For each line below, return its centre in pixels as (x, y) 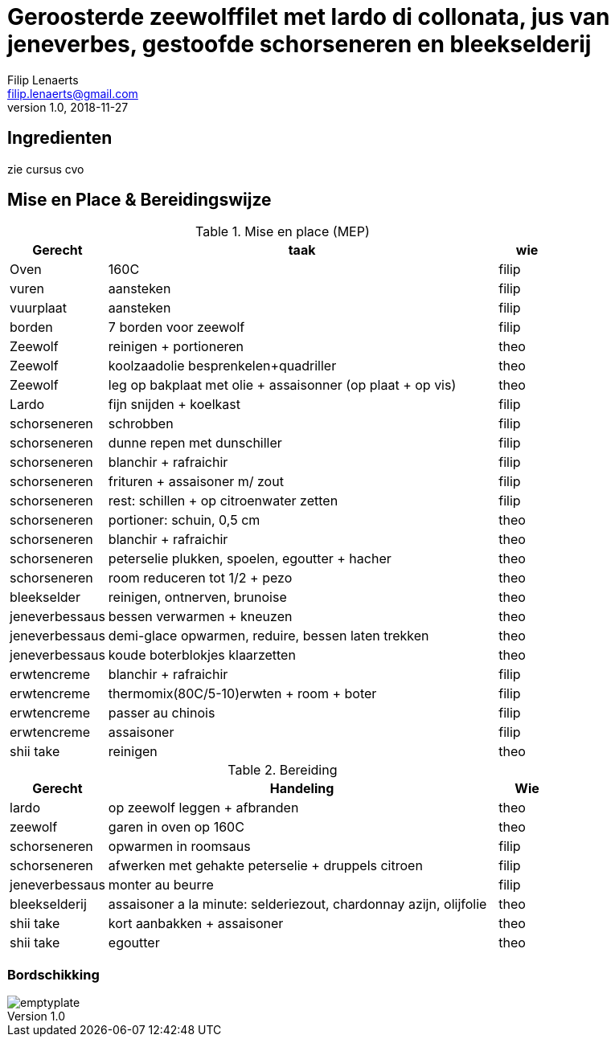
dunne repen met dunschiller (195, 443)
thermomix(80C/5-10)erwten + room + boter (242, 694)
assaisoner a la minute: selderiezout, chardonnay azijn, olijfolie (297, 904)
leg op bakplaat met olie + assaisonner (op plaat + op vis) (282, 385)
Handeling (302, 789)
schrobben (141, 424)
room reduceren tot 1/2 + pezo (200, 578)
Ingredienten (60, 138)
